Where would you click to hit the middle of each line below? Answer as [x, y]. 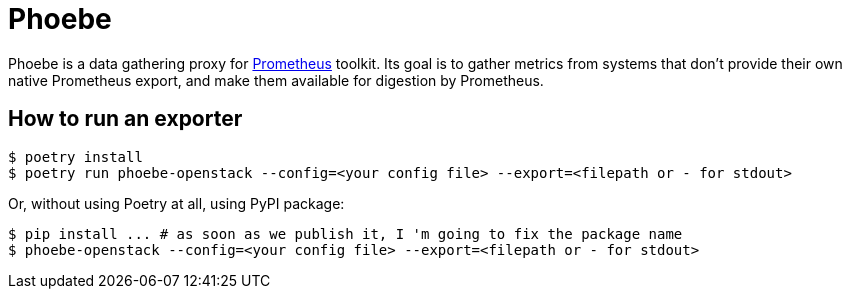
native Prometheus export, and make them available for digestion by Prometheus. [276, 80]
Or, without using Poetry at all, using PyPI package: [176, 203]
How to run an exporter [125, 119]
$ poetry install [75, 156]
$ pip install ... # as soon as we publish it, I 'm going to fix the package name [345, 233]
